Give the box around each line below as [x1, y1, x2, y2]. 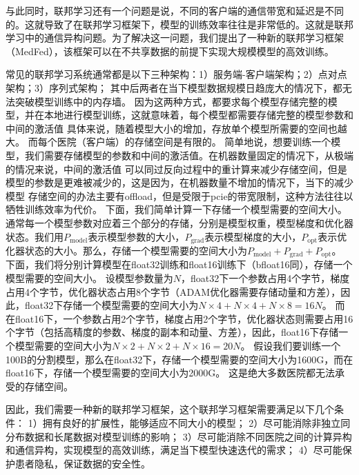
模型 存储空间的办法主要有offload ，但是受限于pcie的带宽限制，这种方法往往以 [6, 188, 353, 203]
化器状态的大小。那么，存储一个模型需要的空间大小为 [6, 243, 247, 257]
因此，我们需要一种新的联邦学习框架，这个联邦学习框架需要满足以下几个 [6, 402, 334, 416]
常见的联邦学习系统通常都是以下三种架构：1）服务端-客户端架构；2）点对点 [6, 67, 347, 81]
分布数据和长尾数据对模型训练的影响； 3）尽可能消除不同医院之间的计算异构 [6, 429, 352, 443]
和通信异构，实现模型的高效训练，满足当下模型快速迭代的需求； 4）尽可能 [6, 443, 342, 457]
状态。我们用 [6, 229, 64, 243]
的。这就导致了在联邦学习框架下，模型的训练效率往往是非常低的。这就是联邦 [6, 17, 353, 31]
